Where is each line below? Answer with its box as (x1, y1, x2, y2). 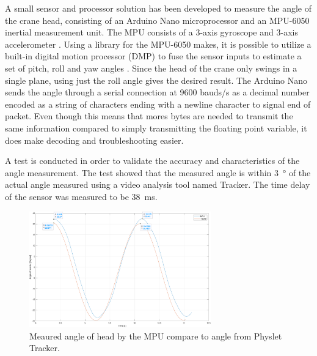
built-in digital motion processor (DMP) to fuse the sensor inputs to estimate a (5, 50, 302, 62)
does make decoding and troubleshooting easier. (5, 133, 184, 146)
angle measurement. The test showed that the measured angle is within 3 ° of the (5, 166, 311, 179)
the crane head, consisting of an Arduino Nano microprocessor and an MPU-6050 (5, 13, 310, 26)
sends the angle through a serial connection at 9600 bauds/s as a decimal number (5, 86, 310, 98)
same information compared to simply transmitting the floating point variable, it (5, 121, 307, 134)
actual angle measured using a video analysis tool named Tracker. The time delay (5, 178, 310, 191)
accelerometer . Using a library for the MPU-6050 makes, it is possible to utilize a (5, 37, 312, 50)
